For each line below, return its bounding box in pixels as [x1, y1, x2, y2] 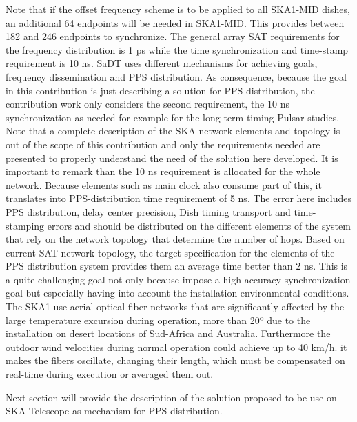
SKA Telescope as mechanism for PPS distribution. [6, 403, 223, 418]
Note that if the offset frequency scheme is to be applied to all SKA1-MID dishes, [6, 2, 350, 16]
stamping [6, 218, 45, 232]
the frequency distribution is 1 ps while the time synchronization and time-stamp [6, 42, 349, 57]
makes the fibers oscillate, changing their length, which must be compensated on [6, 353, 345, 368]
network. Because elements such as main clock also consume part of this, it [6, 177, 322, 192]
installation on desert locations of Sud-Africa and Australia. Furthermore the [6, 326, 331, 341]
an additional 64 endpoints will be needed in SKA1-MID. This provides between [6, 15, 345, 30]
